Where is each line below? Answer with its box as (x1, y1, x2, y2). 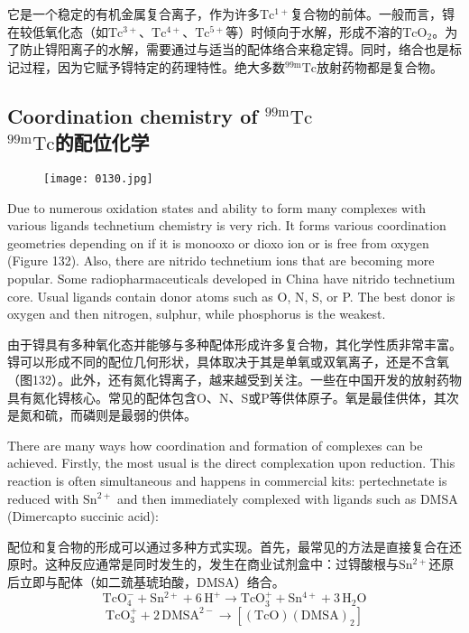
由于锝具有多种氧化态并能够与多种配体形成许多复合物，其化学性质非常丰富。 (7, 334, 462, 353)
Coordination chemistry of (7, 101, 258, 129)
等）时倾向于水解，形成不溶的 (225, 22, 403, 41)
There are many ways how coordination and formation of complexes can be (7, 435, 423, 454)
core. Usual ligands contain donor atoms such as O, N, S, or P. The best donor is (7, 286, 455, 305)
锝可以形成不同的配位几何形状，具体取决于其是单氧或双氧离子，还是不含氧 (7, 352, 449, 371)
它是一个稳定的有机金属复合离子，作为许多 (7, 5, 260, 23)
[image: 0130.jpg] (43, 172, 153, 185)
